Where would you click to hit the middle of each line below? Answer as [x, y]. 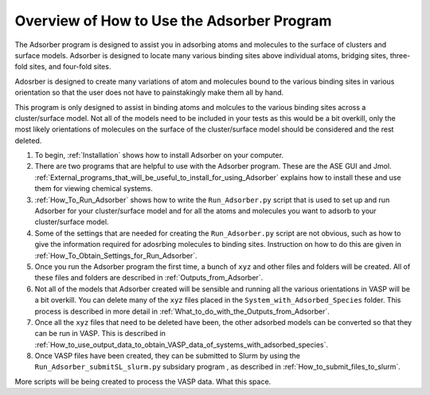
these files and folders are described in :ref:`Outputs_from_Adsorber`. [149, 278]
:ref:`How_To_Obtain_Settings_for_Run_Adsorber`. [116, 256]
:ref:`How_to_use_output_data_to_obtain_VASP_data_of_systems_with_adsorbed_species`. [181, 344]
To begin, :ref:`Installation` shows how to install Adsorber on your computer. [159, 155]
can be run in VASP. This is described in [100, 334]
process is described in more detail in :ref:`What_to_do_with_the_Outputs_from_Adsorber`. [182, 311]
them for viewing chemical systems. [94, 189]
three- [400, 55]
